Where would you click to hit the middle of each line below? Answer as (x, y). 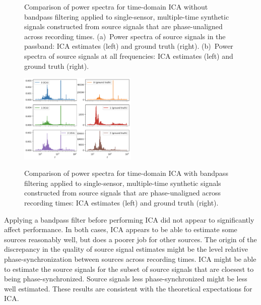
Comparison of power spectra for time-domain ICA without (116, 7)
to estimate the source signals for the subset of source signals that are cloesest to (129, 269)
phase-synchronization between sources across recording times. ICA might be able (130, 259)
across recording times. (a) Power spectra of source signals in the (125, 36)
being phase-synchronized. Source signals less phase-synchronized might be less (126, 279)
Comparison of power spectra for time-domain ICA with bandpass (126, 173)
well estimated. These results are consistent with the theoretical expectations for (128, 288)
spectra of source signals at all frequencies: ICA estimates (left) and (129, 56)
